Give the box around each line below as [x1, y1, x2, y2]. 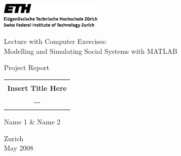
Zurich [4, 133, 24, 143]
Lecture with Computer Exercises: [4, 36, 107, 46]
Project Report [4, 62, 49, 73]
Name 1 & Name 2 [4, 117, 61, 127]
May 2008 [4, 143, 34, 153]
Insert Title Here [7, 83, 67, 93]
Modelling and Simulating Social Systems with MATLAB [4, 45, 178, 56]
